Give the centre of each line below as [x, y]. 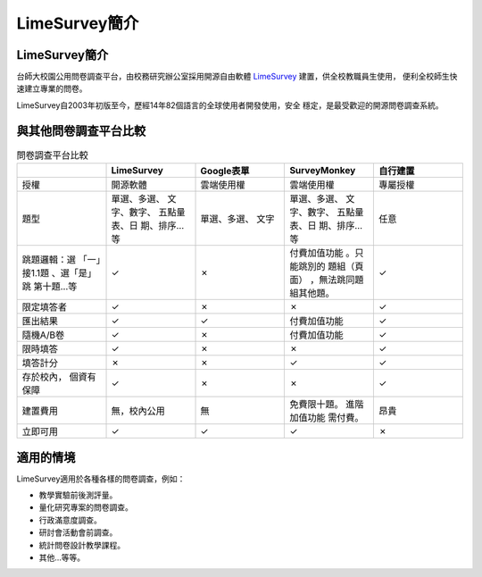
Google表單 [225, 171]
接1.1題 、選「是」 [59, 273]
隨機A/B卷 [43, 335]
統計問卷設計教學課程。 [82, 545]
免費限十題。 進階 [327, 405]
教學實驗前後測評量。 [78, 495]
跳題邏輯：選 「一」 [62, 260]
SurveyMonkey [323, 171]
